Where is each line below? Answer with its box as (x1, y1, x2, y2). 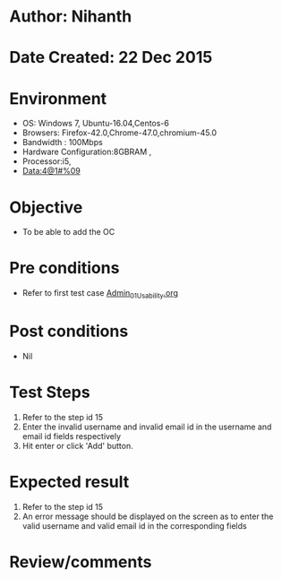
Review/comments (9, 551, 152, 572)
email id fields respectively (21, 430, 122, 441)
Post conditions (9, 321, 129, 341)
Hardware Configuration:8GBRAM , (21, 146, 152, 158)
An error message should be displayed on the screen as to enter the (21, 511, 274, 522)
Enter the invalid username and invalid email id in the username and (21, 421, 272, 432)
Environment (9, 88, 107, 108)
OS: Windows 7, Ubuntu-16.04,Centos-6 (21, 118, 170, 129)
